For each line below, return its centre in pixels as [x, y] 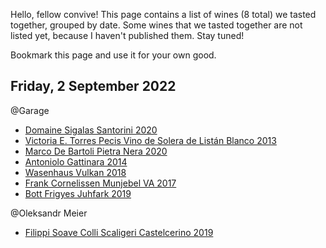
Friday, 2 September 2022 [93, 86]
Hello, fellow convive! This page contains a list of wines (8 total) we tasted [163, 14]
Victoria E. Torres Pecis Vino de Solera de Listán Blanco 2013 [150, 140]
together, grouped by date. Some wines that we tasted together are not [156, 25]
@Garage [30, 110]
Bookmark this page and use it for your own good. [113, 55]
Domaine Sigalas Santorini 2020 [91, 130]
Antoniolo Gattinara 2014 [76, 161]
